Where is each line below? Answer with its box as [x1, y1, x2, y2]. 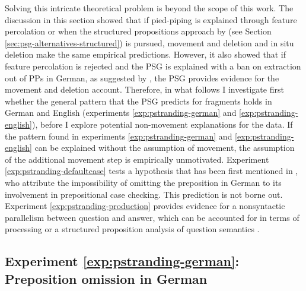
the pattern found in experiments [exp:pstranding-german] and [5, 129, 232, 142]
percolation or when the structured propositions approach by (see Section [5, 25, 272, 37]
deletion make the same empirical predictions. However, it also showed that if [5, 48, 286, 61]
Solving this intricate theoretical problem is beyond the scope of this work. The [5, 2, 294, 14]
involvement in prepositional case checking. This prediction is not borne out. [5, 188, 283, 200]
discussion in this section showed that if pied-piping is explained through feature [5, 13, 297, 26]
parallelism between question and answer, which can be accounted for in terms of [5, 211, 299, 223]
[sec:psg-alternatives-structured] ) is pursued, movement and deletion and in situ [5, 36, 294, 49]
